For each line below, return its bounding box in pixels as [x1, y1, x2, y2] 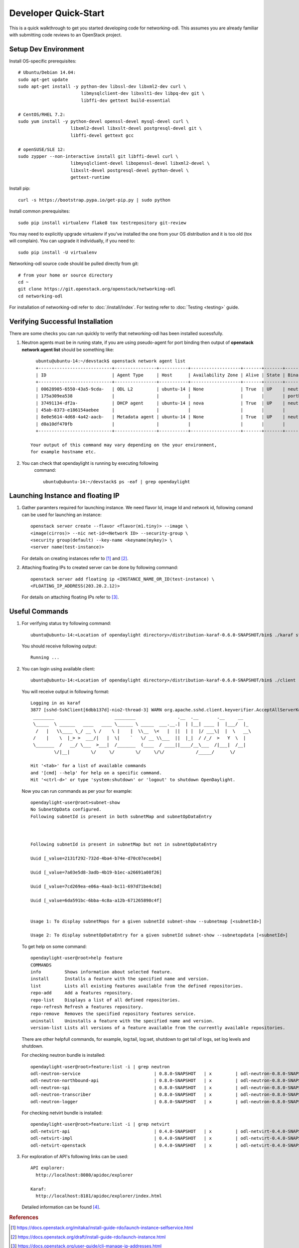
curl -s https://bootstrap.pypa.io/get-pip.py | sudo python [18, 197, 170, 203]
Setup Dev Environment [9, 45, 85, 53]
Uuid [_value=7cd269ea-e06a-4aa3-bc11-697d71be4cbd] [30, 884, 162, 889]
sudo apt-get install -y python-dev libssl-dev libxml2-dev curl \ [18, 84, 186, 89]
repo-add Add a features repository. [30, 990, 133, 996]
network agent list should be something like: [21, 346, 114, 352]
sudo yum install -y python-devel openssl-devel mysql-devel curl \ [18, 118, 189, 124]
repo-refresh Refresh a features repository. [30, 1004, 144, 1009]
